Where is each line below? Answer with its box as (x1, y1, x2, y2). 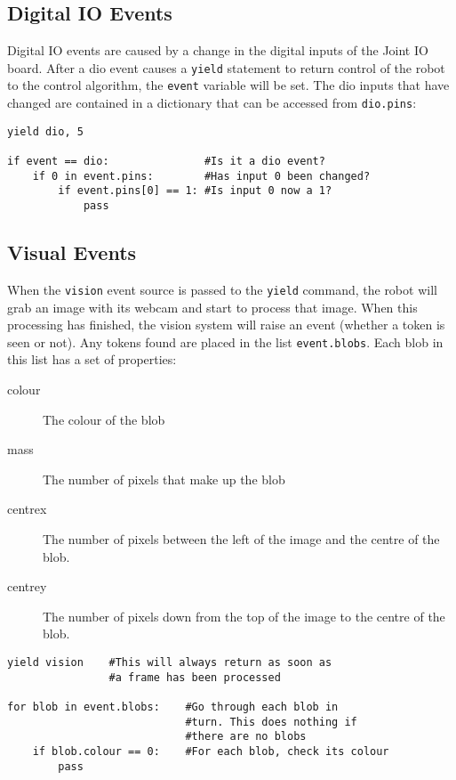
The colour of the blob (43, 410, 165, 428)
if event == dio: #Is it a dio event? (7, 155, 325, 168)
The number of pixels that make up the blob (43, 469, 285, 488)
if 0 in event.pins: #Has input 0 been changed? (32, 169, 371, 183)
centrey (7, 577, 47, 596)
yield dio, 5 (7, 125, 84, 138)
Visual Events (7, 239, 137, 266)
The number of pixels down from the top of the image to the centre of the (43, 606, 445, 625)
